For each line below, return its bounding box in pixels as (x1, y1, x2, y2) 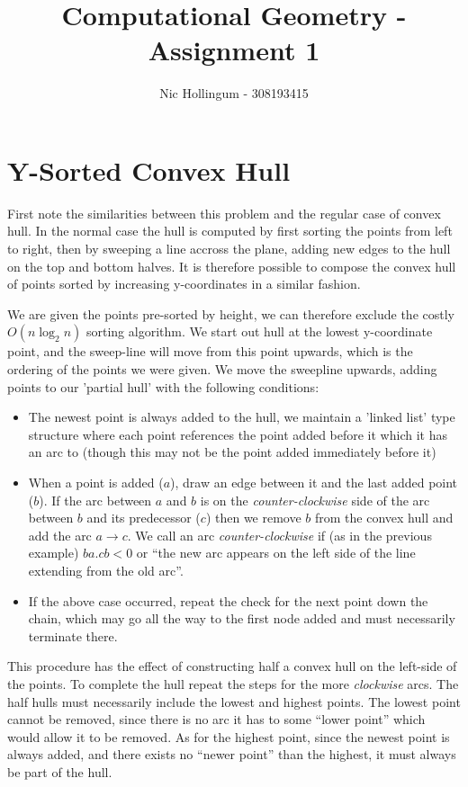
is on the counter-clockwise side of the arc (200, 490, 430, 509)
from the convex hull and (315, 508, 454, 527)
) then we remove (205, 508, 301, 527)
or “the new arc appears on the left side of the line (136, 543, 416, 562)
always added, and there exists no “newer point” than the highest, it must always (7, 745, 456, 764)
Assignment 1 (148, 31, 320, 68)
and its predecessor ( (86, 508, 201, 527)
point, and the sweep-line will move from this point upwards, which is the (7, 342, 413, 361)
